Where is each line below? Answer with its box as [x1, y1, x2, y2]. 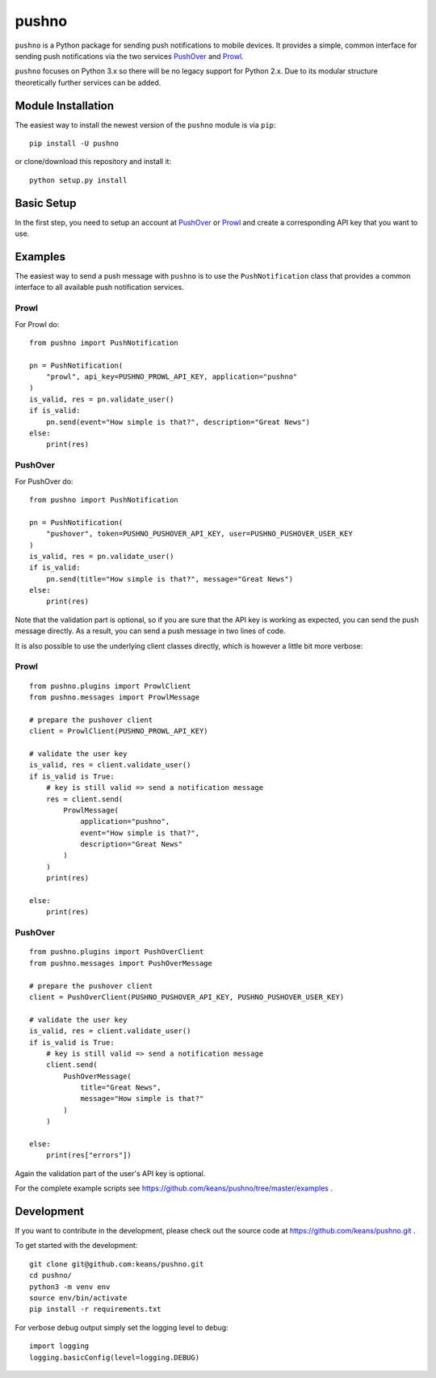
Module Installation [15, 99, 115, 112]
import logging [29, 1342, 90, 1351]
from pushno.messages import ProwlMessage [29, 693, 200, 702]
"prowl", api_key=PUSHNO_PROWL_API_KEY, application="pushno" [45, 372, 298, 381]
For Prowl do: [15, 319, 60, 329]
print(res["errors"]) [45, 1151, 132, 1160]
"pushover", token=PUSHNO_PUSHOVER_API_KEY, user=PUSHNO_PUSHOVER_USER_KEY [45, 529, 353, 539]
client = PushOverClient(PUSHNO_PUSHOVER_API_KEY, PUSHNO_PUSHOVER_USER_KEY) [29, 992, 345, 1002]
